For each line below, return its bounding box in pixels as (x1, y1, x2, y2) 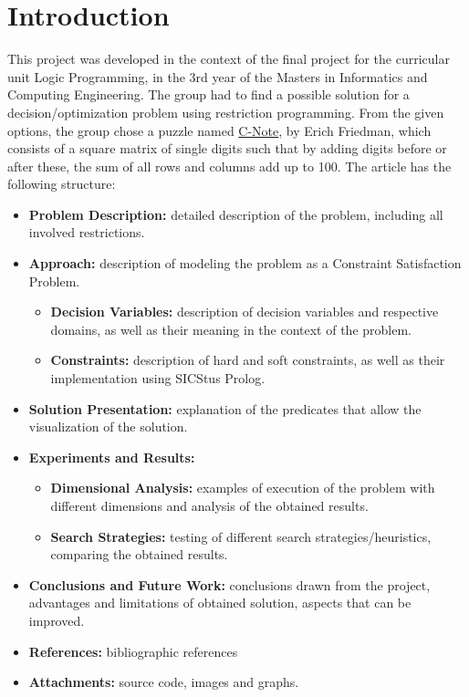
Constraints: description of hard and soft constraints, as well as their (50, 350, 445, 369)
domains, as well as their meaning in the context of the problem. (50, 319, 412, 338)
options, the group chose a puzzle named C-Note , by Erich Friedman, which (7, 120, 432, 140)
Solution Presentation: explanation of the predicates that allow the (28, 399, 422, 418)
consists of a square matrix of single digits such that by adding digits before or (7, 139, 447, 158)
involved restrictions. (28, 223, 145, 242)
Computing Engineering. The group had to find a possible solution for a (7, 85, 410, 104)
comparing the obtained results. (50, 545, 228, 564)
